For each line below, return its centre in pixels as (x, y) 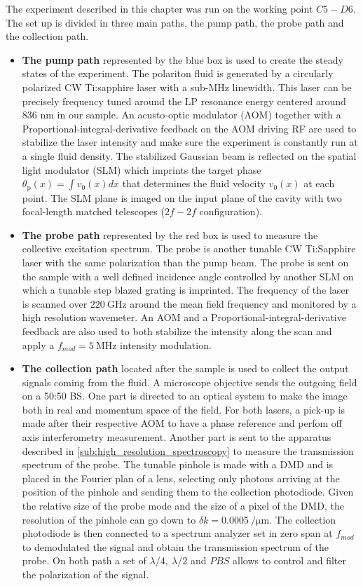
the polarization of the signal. (85, 574)
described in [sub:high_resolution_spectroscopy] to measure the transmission (188, 450)
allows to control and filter (289, 560)
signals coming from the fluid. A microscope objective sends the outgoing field (190, 382)
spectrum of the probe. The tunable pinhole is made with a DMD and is (178, 464)
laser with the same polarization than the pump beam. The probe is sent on (185, 262)
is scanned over (55, 303)
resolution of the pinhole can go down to (109, 519)
